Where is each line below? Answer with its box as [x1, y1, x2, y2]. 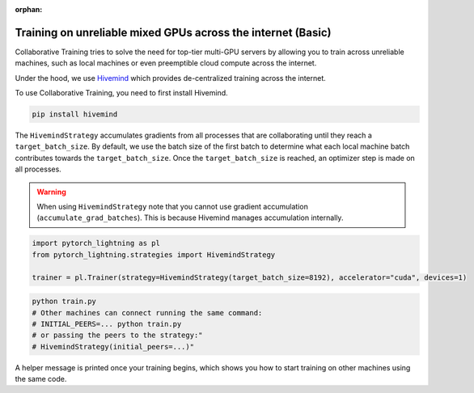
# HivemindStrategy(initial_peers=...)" [32, 342, 194, 351]
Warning [36, 187, 66, 196]
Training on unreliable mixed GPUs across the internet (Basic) [15, 25, 332, 40]
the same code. [15, 374, 67, 384]
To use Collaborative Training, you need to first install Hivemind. [15, 88, 228, 98]
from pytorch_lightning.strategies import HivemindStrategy [32, 250, 276, 259]
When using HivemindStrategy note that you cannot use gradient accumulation [36, 202, 309, 211]
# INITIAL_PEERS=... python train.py [32, 319, 182, 328]
